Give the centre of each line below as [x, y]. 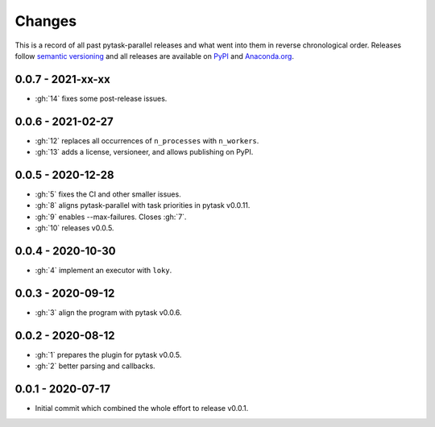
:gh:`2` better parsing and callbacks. [95, 366]
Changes [46, 21]
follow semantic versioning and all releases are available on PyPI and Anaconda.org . [154, 56]
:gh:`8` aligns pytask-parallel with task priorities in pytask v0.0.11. [143, 205]
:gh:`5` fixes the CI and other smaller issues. [108, 194]
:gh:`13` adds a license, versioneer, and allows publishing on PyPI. [144, 152]
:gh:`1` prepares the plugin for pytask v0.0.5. [108, 354]
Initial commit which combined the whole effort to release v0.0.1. [142, 408]
